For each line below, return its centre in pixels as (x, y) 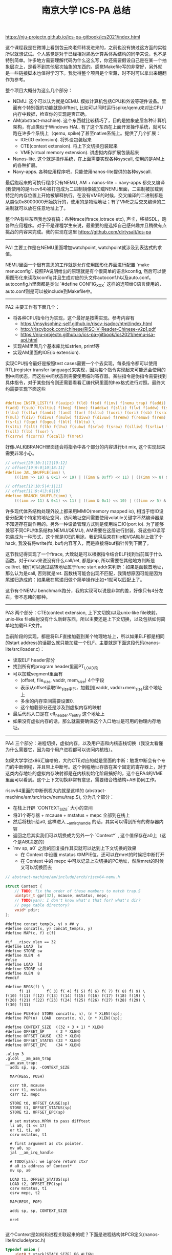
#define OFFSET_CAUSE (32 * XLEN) (43, 1036)
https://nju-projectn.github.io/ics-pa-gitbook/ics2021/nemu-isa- (88, 334)
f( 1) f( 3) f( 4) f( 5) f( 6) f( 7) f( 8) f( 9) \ (82, 991)
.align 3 (15, 1054)
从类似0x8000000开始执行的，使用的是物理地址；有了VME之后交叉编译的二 (85, 202)
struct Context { (24, 886)
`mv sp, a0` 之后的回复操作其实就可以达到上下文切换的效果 (74, 848)
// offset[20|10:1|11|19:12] (36, 463)
